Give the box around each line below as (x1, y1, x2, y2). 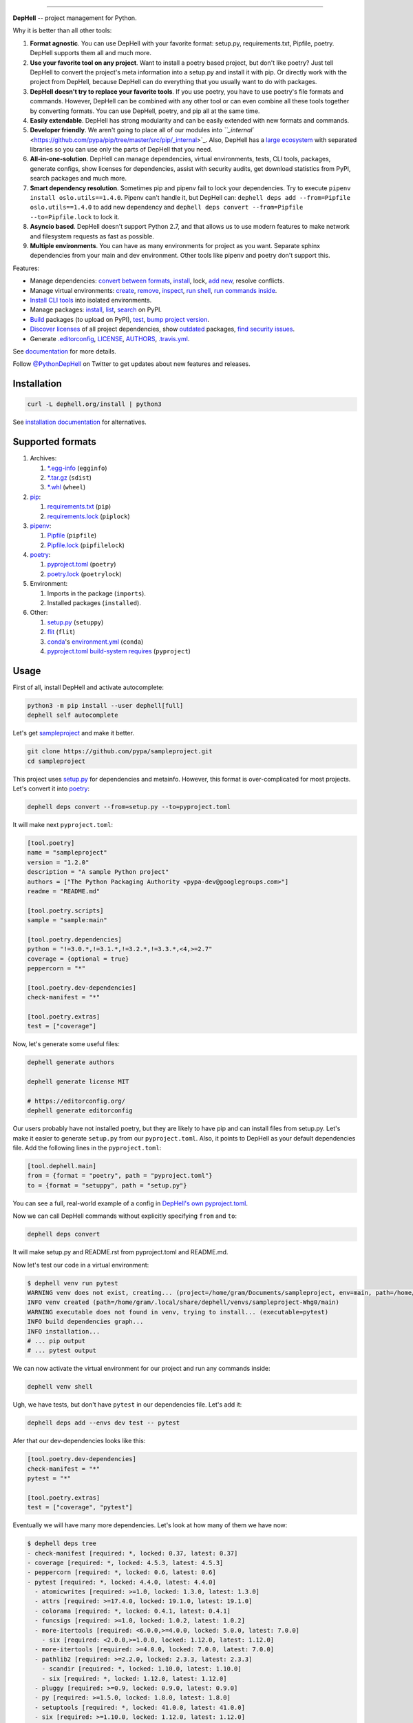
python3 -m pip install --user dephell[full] (27, 702, 184, 709)
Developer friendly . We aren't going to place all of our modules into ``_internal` (30, 126, 255, 134)
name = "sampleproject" (27, 848, 108, 857)
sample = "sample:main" (27, 917, 108, 924)
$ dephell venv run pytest (27, 1279, 118, 1287)
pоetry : (30, 551, 51, 559)
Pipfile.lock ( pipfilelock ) (47, 541, 125, 549)
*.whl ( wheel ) (47, 483, 86, 491)
